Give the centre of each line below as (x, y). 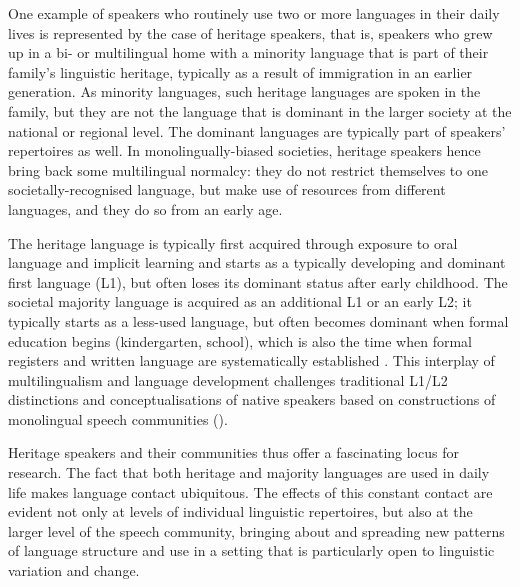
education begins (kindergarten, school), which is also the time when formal (240, 340)
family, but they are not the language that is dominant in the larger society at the (260, 110)
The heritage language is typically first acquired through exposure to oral (233, 242)
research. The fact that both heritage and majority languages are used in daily (249, 472)
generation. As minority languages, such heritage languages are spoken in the (244, 91)
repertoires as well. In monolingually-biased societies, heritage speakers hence (244, 150)
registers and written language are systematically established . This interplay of (251, 360)
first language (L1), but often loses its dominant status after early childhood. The (258, 281)
